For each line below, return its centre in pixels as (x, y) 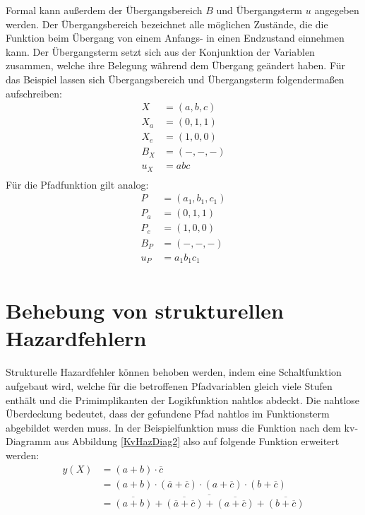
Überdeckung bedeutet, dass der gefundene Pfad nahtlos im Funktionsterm (168, 414)
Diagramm (29, 441)
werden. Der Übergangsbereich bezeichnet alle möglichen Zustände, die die (167, 24)
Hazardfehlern (76, 338)
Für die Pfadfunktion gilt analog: (77, 184)
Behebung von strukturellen (145, 310)
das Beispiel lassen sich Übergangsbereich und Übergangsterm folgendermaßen (175, 79)
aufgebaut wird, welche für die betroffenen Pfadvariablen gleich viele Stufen (169, 385)
